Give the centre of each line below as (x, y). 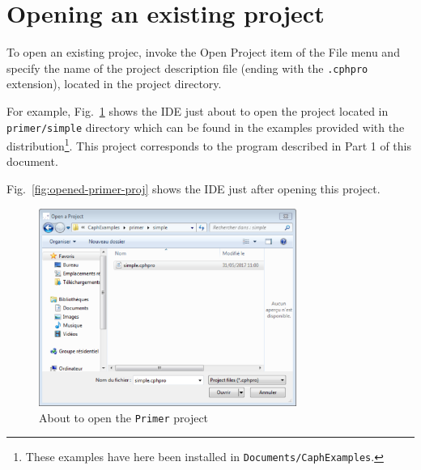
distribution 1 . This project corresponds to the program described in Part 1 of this (209, 144)
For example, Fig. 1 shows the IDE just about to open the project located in (198, 110)
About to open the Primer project (124, 417)
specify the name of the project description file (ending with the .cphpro (187, 68)
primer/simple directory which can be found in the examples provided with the (206, 127)
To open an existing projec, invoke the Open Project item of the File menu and (203, 52)
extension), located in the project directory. (114, 84)
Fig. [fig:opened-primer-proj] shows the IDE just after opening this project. (193, 189)
